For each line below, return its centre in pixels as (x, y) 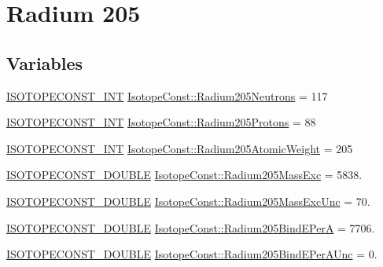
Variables (45, 62)
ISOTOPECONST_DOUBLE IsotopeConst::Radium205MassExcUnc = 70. (188, 201)
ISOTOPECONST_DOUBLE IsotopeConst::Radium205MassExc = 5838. (184, 175)
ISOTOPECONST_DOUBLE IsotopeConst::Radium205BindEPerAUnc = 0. (192, 254)
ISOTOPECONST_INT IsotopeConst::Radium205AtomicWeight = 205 (180, 148)
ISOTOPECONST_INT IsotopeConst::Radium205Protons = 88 (161, 122)
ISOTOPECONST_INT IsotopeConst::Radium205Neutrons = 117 (167, 95)
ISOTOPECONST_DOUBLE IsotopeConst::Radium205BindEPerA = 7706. (191, 227)
